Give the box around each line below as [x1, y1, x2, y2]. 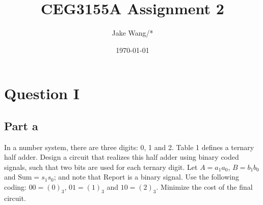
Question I [4, 83, 80, 104]
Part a [4, 118, 38, 133]
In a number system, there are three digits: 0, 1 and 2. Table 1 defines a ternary [4, 141, 254, 152]
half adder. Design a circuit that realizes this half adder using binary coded [4, 152, 239, 162]
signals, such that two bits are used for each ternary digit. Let [4, 161, 198, 172]
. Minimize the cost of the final [156, 182, 253, 192]
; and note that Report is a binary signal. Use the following [54, 171, 240, 182]
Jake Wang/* [112, 27, 153, 38]
